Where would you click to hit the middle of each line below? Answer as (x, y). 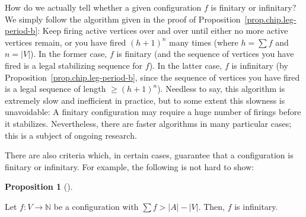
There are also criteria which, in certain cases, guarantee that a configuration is (149, 155)
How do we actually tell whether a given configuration (103, 7)
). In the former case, (69, 54)
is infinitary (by (260, 65)
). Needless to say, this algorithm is (221, 89)
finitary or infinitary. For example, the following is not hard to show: (130, 166)
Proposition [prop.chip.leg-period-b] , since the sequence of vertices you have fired (152, 77)
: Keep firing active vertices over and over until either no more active (163, 31)
